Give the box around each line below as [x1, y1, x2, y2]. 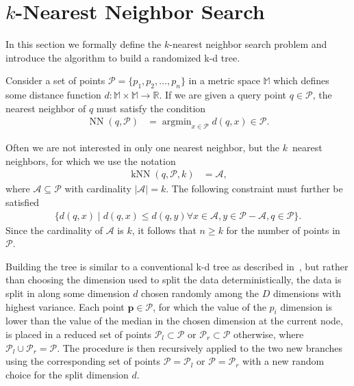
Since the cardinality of [5, 222, 103, 237]
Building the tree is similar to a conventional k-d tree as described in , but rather [5, 259, 349, 273]
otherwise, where [233, 326, 304, 341]
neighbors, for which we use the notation [5, 153, 176, 168]
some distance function [5, 88, 101, 102]
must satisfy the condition [96, 101, 206, 115]
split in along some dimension [5, 285, 130, 300]
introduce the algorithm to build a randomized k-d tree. [5, 50, 240, 64]
